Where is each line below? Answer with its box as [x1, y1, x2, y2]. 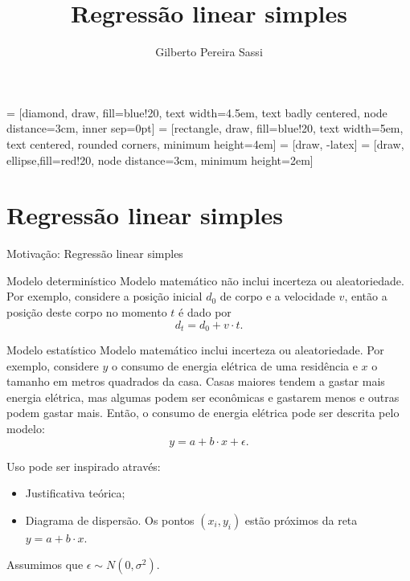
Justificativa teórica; [25, 485, 125, 501]
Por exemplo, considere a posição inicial [6, 288, 203, 305]
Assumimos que [6, 556, 84, 573]
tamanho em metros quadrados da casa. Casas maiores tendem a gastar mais [6, 373, 385, 390]
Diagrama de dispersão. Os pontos [25, 511, 195, 528]
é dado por [178, 304, 232, 320]
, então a [344, 288, 387, 305]
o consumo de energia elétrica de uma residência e [112, 357, 358, 374]
